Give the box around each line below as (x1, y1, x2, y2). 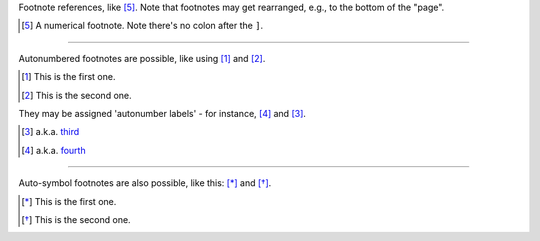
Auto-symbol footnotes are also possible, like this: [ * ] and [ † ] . (18, 177, 272, 189)
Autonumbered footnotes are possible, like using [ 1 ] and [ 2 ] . (18, 52, 266, 64)
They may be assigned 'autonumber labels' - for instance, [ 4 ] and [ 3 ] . (18, 107, 307, 119)
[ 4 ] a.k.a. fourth (21, 144, 86, 156)
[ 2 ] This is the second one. (21, 89, 132, 101)
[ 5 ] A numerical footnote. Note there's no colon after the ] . (21, 20, 264, 32)
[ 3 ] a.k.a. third (21, 126, 80, 138)
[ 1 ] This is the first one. (21, 71, 116, 83)
